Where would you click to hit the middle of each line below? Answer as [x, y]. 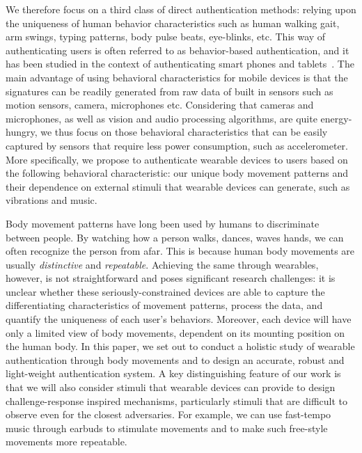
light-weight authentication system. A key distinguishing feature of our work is [173, 373]
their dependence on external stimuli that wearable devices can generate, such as [178, 186]
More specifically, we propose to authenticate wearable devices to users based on [177, 159]
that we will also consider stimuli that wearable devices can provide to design [171, 387]
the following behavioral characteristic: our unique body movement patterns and [177, 173]
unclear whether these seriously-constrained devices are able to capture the [165, 291]
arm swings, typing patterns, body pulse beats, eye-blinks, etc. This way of [166, 37]
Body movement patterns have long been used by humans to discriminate [163, 223]
